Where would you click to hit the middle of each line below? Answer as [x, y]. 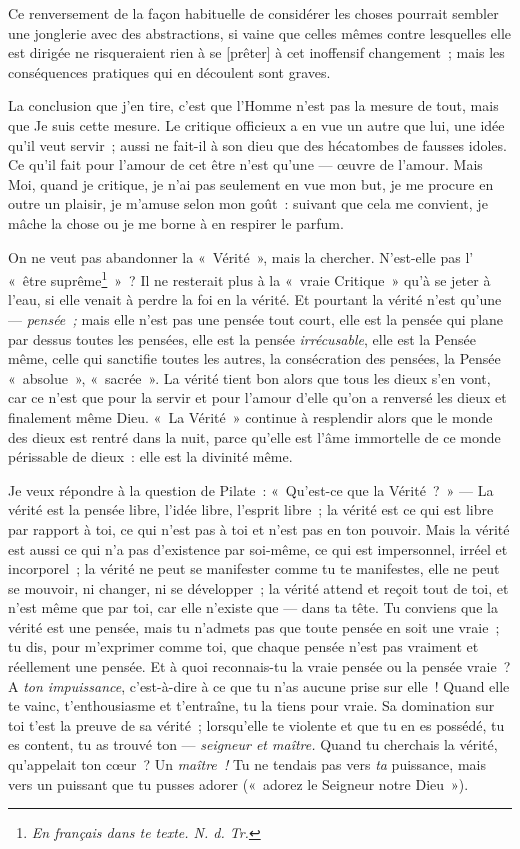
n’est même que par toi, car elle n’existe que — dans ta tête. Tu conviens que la [253, 607]
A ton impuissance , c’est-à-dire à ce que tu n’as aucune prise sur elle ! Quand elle [259, 685]
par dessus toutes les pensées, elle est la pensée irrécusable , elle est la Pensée [242, 338]
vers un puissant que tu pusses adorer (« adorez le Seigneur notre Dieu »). [238, 783]
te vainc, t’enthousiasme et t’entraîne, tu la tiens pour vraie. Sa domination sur [251, 705]
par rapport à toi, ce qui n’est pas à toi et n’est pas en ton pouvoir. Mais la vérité [259, 528]
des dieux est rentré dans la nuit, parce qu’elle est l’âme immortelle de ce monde [254, 436]
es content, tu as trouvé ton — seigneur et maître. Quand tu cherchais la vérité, [253, 744]
